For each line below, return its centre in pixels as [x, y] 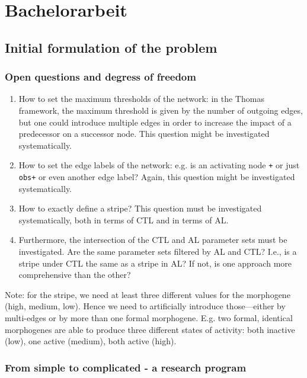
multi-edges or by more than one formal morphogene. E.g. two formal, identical [149, 318]
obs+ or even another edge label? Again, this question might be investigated [157, 177]
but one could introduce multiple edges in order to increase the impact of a [155, 122]
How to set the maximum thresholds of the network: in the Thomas [141, 99]
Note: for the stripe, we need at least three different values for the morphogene [148, 294]
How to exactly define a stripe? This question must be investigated [140, 208]
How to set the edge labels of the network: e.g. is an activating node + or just [159, 165]
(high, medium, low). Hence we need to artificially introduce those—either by [145, 306]
